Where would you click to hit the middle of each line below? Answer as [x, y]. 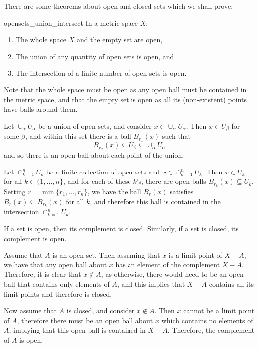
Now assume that [30, 310]
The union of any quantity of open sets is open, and [95, 56]
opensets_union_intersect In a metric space [71, 23]
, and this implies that [151, 284]
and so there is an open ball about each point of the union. [94, 154]
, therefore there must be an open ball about [85, 320]
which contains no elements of [207, 320]
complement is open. [35, 238]
